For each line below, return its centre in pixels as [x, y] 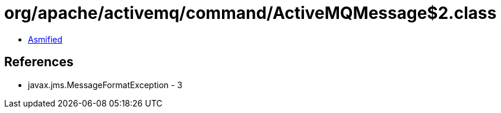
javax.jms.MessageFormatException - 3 [105, 85]
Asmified [45, 39]
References [39, 62]
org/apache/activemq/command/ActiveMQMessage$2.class [251, 13]
